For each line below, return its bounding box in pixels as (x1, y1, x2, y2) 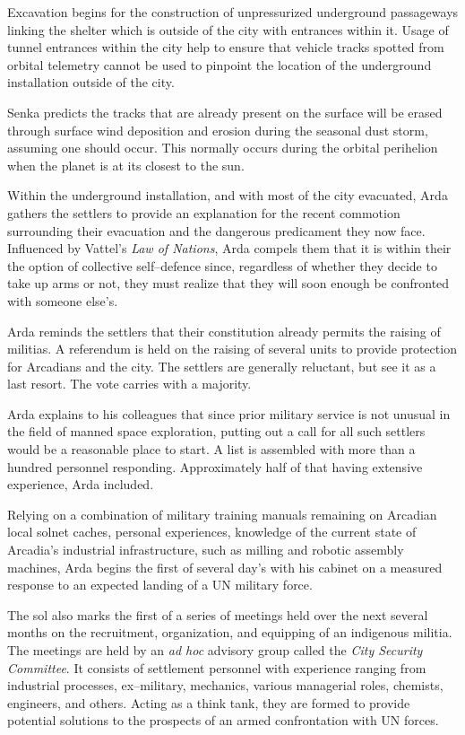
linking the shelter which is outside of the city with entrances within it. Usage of (7, 20, 449, 39)
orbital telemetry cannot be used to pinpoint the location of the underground (7, 55, 432, 74)
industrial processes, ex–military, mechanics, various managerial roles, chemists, (7, 676, 443, 695)
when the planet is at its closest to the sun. (7, 155, 245, 174)
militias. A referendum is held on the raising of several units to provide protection (7, 339, 457, 358)
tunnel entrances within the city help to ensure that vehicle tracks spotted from (7, 38, 444, 57)
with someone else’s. (7, 291, 118, 310)
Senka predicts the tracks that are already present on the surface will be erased (7, 102, 443, 121)
